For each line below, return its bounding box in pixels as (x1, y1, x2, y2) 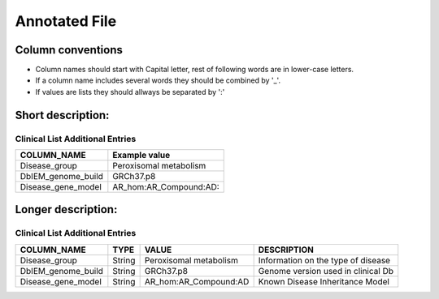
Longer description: (15, 203, 118, 216)
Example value (112, 150, 171, 160)
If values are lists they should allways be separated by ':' (35, 87, 225, 96)
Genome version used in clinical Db (258, 265, 394, 276)
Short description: (15, 108, 110, 122)
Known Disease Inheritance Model (258, 276, 390, 287)
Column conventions (15, 43, 124, 57)
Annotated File (15, 12, 117, 30)
